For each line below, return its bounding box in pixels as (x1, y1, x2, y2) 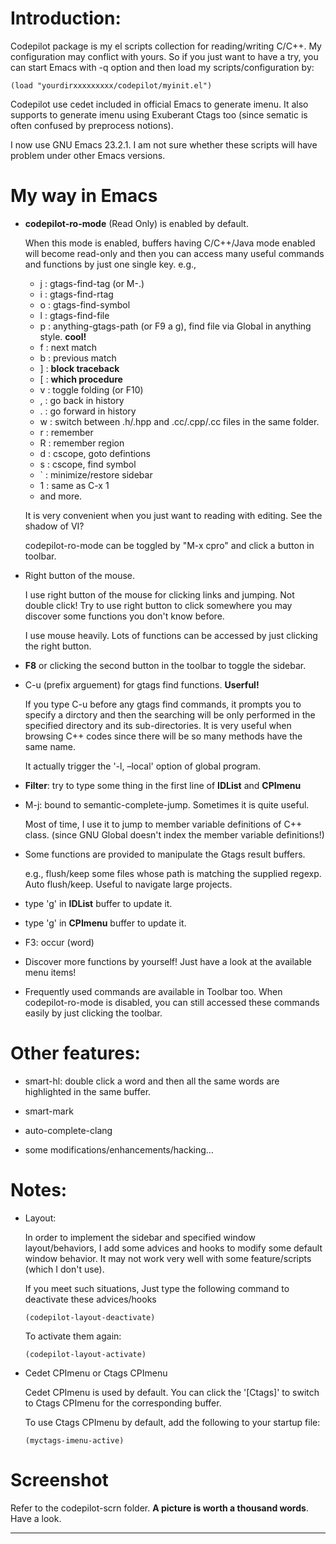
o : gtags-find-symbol (39, 298, 131, 311)
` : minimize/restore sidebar (39, 468, 153, 481)
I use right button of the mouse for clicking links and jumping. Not (24, 588, 295, 601)
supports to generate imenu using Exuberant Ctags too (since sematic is (10, 108, 308, 121)
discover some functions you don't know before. (24, 610, 225, 622)
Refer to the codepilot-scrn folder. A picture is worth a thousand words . (10, 1502, 309, 1514)
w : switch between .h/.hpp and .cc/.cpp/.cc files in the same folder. (39, 415, 320, 427)
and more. (39, 490, 83, 502)
